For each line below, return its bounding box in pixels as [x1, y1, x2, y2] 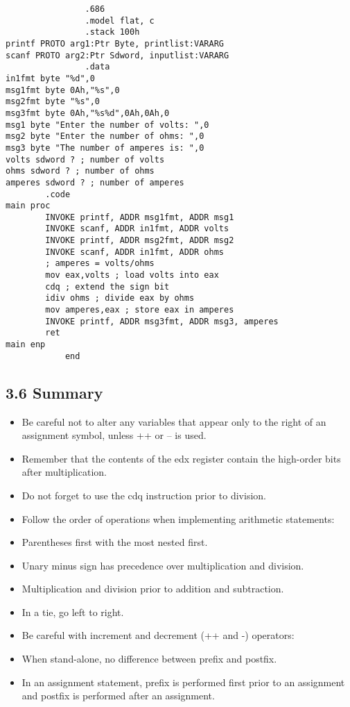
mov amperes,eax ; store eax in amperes [45, 305, 234, 315]
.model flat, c [85, 15, 155, 26]
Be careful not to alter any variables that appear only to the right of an [21, 414, 326, 429]
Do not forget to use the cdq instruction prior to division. [21, 488, 266, 502]
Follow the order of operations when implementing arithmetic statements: [21, 511, 335, 526]
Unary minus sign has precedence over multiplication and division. [21, 558, 304, 572]
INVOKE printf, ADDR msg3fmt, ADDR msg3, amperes [45, 316, 279, 326]
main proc [6, 201, 51, 211]
